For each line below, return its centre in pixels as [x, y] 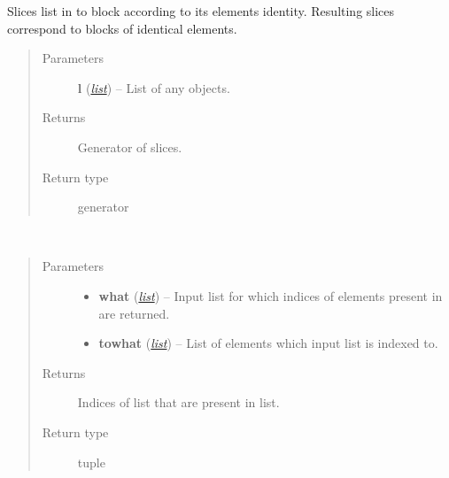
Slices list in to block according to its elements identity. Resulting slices [201, 11]
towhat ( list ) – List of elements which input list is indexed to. [268, 343]
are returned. [134, 313]
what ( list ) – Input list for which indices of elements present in [271, 295]
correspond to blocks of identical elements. [122, 28]
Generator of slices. [130, 146]
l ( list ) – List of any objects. [154, 87]
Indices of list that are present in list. [178, 402]
